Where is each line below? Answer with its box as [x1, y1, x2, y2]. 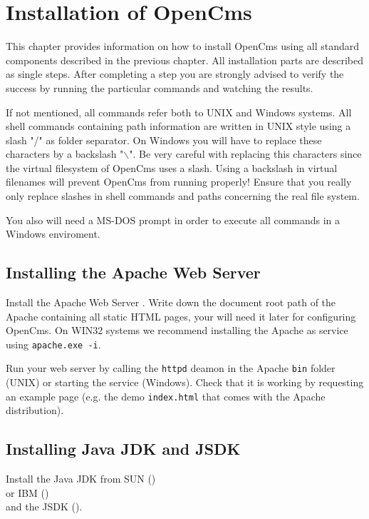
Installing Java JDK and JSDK [6, 438, 241, 460]
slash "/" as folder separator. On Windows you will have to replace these [6, 132, 322, 147]
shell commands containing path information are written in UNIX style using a [6, 119, 351, 133]
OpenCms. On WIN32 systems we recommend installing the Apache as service [6, 323, 348, 338]
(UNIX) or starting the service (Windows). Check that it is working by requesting [6, 375, 364, 390]
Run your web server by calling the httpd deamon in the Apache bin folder [6, 361, 336, 376]
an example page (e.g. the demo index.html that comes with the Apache [6, 388, 326, 403]
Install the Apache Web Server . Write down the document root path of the [6, 295, 336, 310]
